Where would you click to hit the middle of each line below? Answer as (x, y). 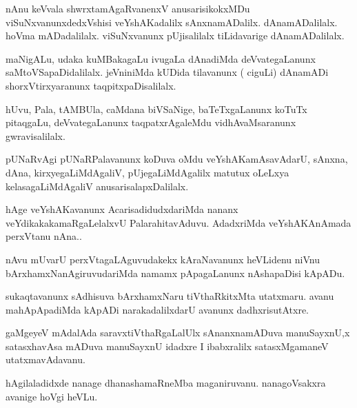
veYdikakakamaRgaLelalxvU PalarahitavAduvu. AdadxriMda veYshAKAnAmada (178, 222)
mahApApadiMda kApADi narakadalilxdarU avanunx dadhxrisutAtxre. (157, 309)
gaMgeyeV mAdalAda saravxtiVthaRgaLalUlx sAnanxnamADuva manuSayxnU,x (178, 333)
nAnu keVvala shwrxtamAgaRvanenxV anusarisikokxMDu (128, 8)
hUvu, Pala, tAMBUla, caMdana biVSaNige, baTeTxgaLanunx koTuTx (156, 109)
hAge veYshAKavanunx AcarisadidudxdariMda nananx (122, 209)
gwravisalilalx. (35, 135)
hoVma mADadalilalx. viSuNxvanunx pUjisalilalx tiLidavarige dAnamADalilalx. (175, 35)
